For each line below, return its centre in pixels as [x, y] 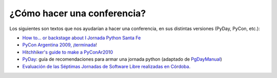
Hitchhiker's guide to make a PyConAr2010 [68, 52]
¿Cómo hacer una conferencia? [78, 13]
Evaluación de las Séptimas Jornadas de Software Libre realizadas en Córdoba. [106, 66]
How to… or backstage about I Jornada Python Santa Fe [82, 38]
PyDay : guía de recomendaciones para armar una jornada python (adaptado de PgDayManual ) [122, 59]
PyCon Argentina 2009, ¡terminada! [60, 45]
